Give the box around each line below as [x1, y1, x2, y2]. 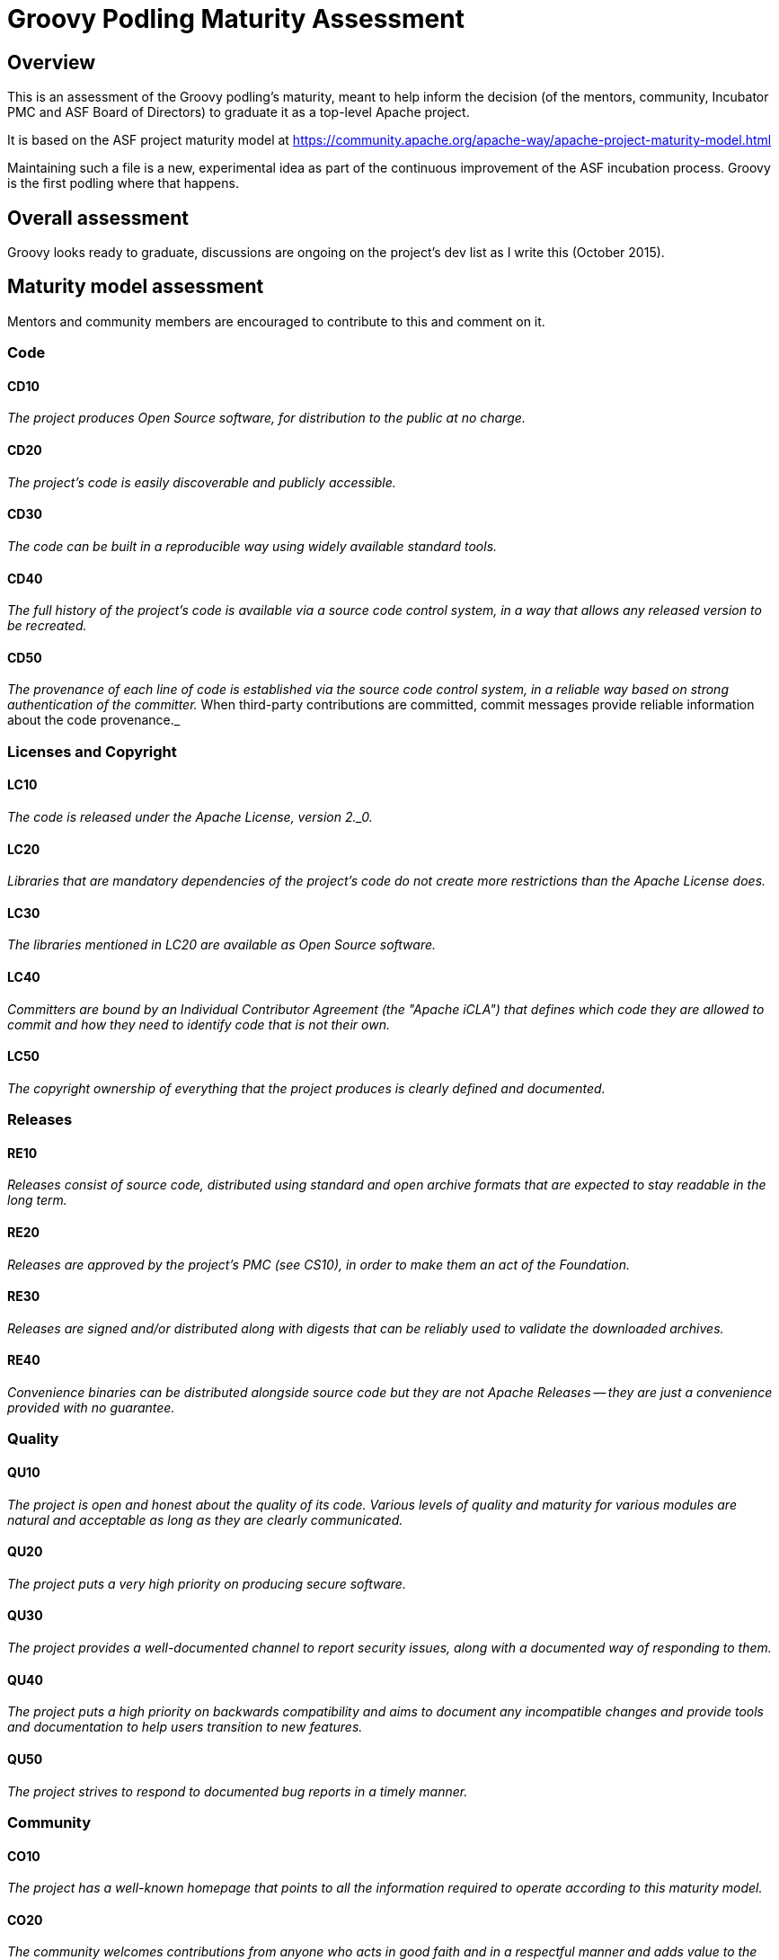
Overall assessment [7, 206, 189, 229]
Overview [7, 50, 96, 74]
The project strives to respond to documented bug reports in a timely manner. [7, 1783, 468, 1799]
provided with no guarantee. [7, 1400, 175, 1416]
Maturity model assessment [7, 275, 264, 298]
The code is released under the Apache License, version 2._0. [7, 808, 373, 824]
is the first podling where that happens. [7, 175, 239, 192]
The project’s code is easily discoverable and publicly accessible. [7, 474, 396, 490]
